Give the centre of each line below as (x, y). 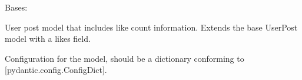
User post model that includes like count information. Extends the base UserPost (151, 27)
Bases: (16, 7)
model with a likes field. (48, 39)
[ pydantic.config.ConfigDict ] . (56, 70)
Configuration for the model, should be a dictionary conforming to (125, 58)
